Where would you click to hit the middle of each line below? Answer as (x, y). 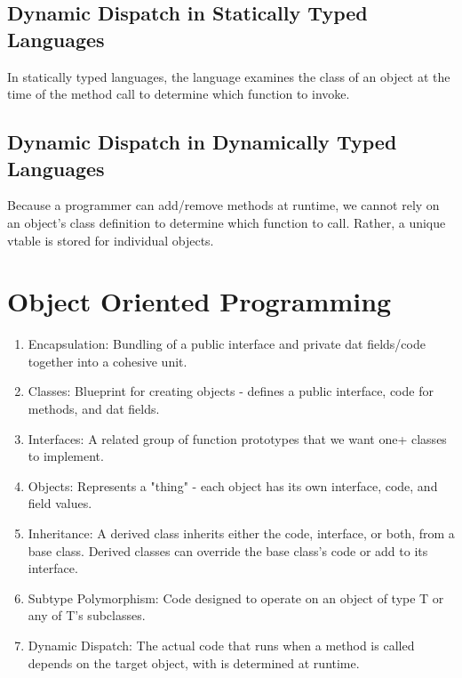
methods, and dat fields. (94, 409)
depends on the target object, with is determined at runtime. (194, 662)
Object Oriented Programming (199, 301)
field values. (60, 503)
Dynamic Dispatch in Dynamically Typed (202, 142)
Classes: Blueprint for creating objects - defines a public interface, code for (231, 391)
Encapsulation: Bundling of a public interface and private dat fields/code (227, 344)
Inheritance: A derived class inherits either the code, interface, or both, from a (241, 533)
